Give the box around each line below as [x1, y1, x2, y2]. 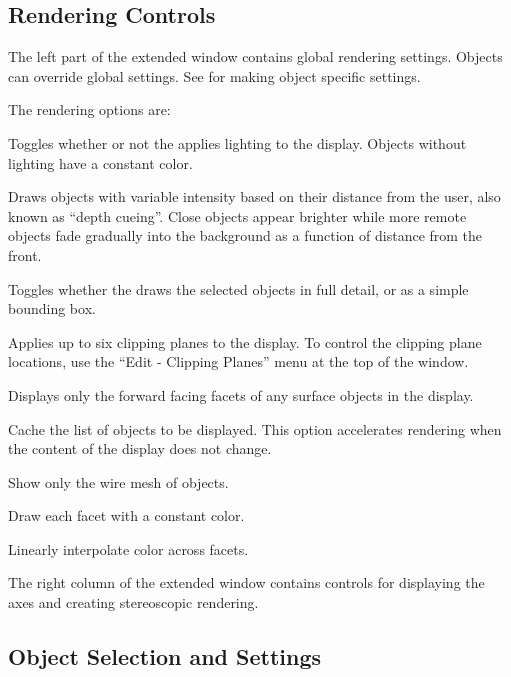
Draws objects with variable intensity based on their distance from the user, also [8, 186, 501, 207]
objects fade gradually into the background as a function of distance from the [8, 225, 483, 246]
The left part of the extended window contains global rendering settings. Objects [8, 46, 503, 67]
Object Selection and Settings [8, 641, 322, 672]
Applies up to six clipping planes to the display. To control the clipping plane [8, 331, 482, 352]
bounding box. [8, 298, 96, 319]
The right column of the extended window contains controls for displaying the [8, 572, 485, 593]
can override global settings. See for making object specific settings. [8, 65, 421, 86]
